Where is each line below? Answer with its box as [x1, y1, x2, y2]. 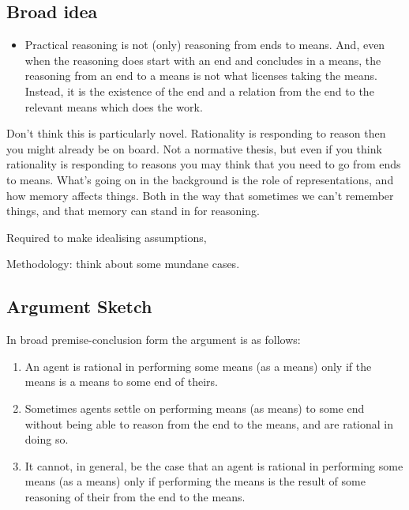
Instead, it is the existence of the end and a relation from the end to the [24, 82, 374, 99]
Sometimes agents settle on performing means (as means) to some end [24, 399, 365, 416]
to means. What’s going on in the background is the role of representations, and [6, 171, 394, 187]
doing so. [24, 431, 69, 448]
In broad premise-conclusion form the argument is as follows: [6, 331, 301, 348]
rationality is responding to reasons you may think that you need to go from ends [6, 156, 401, 172]
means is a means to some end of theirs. [24, 373, 218, 390]
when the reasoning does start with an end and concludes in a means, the [24, 51, 381, 68]
